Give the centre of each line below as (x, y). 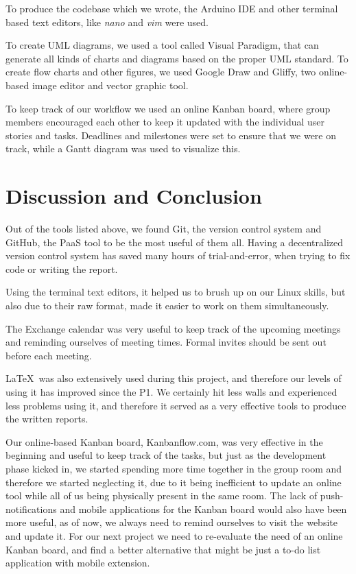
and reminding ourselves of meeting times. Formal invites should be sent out (166, 342)
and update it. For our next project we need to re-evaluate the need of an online (174, 535)
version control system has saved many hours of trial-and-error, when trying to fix (178, 255)
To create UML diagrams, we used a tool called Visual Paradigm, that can (162, 45)
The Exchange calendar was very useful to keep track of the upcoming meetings (173, 328)
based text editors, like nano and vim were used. (107, 22)
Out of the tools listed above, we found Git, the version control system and (164, 229)
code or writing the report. (62, 268)
